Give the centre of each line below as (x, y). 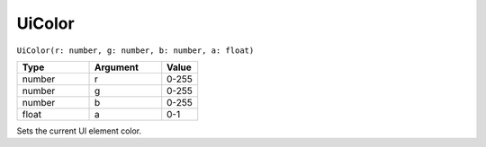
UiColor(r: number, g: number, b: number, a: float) (135, 50)
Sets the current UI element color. (79, 131)
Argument (117, 67)
